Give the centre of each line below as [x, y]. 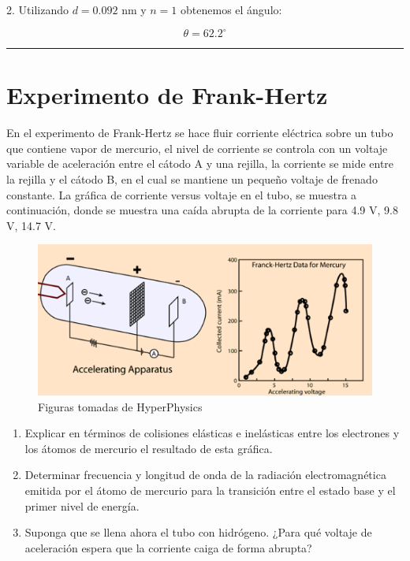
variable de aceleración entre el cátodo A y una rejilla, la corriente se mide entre [200, 163]
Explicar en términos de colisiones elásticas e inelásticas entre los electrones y [212, 433]
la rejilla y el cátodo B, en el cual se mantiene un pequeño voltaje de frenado [192, 179]
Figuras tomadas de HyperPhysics [120, 406]
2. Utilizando [37, 9]
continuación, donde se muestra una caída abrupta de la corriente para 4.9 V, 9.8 [202, 210]
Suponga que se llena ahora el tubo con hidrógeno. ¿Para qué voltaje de [198, 532]
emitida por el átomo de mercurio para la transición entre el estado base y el [210, 490]
